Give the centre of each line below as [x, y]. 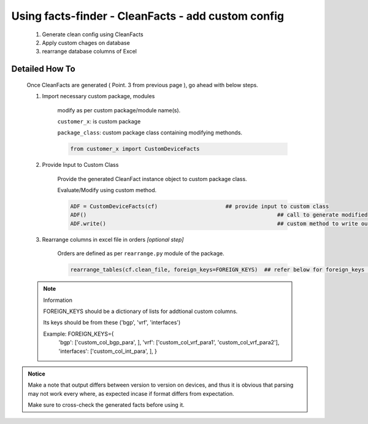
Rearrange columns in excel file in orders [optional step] [113, 239]
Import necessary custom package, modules [98, 96]
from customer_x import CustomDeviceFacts [135, 149]
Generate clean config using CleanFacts [93, 34]
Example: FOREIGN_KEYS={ [79, 334]
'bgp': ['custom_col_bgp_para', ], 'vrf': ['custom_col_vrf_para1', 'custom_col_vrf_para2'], [169, 342]
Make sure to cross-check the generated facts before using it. [106, 405]
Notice [36, 374]
